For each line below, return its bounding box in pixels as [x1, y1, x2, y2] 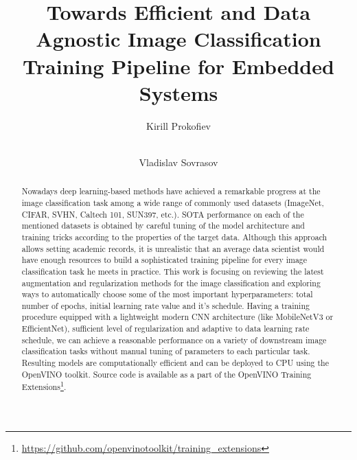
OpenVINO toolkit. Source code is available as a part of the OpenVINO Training [21, 368, 312, 380]
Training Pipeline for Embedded [23, 51, 334, 80]
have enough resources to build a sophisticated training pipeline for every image [21, 254, 308, 266]
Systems [139, 78, 218, 106]
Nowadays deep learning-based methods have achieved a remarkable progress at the [21, 185, 321, 197]
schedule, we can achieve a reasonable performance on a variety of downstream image [21, 334, 327, 345]
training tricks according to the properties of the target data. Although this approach [21, 231, 327, 242]
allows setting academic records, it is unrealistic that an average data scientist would [21, 242, 325, 254]
